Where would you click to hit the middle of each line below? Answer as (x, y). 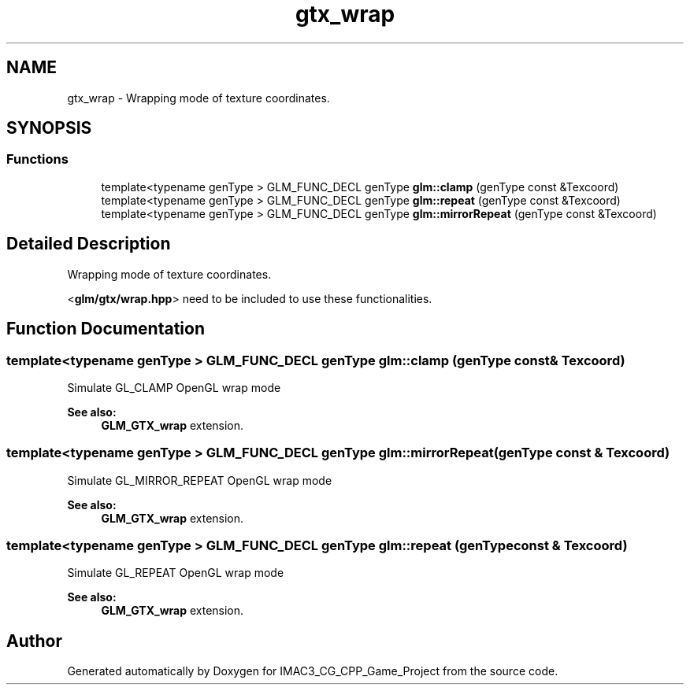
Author (34, 641)
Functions (37, 159)
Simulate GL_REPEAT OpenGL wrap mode (176, 573)
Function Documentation (106, 329)
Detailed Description (89, 244)
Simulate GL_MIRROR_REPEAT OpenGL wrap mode (200, 480)
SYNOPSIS (49, 128)
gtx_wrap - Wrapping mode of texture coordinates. (198, 98)
